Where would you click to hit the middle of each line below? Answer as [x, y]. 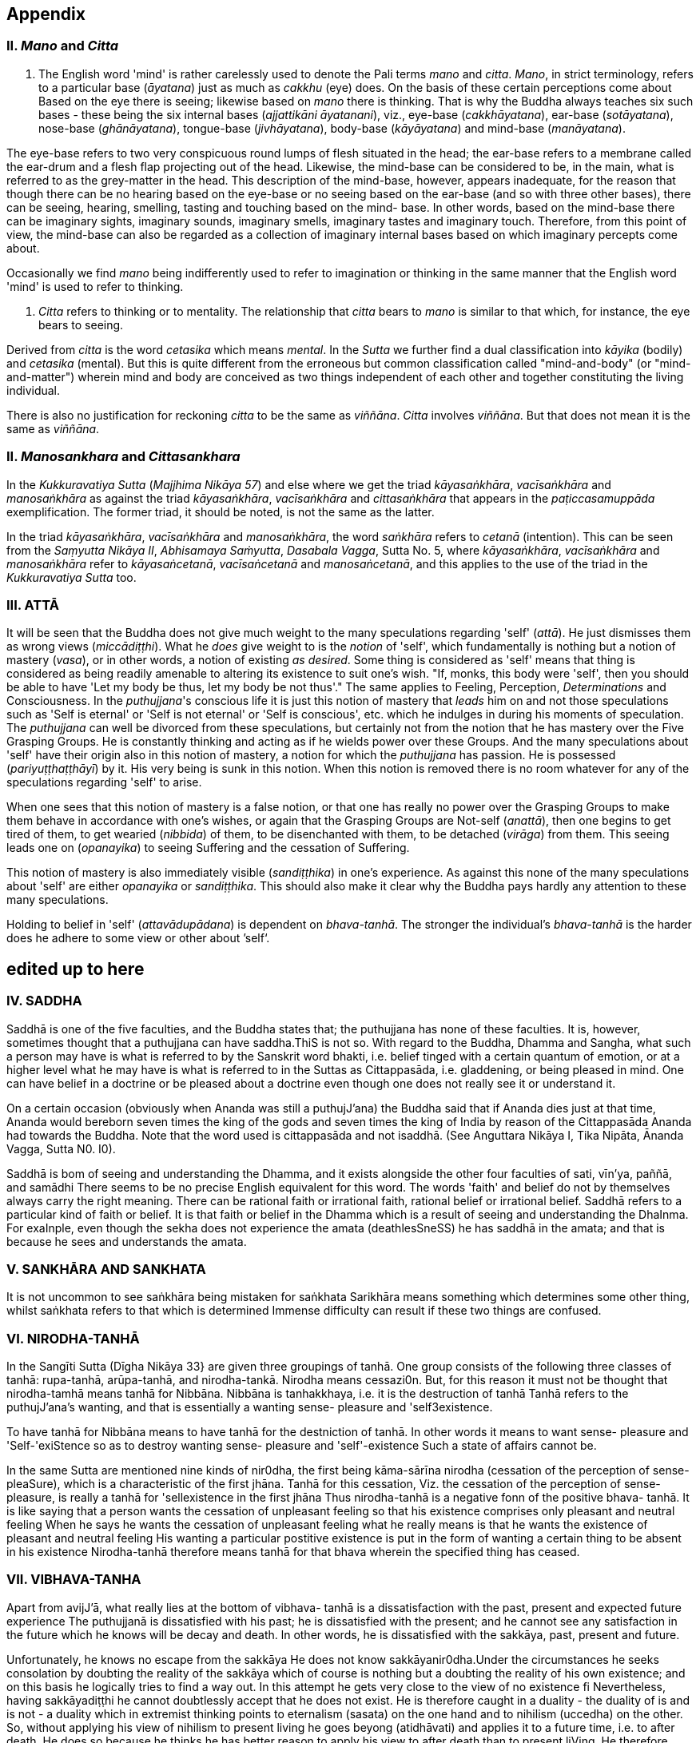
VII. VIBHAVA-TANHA [74, 1580]
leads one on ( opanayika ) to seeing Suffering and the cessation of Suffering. [208, 848]
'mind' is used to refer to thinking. [95, 286]
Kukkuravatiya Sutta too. [72, 577]
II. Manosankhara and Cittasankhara [123, 457]
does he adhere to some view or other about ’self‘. [138, 938]
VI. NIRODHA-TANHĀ [73, 1338]
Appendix [46, 14]
